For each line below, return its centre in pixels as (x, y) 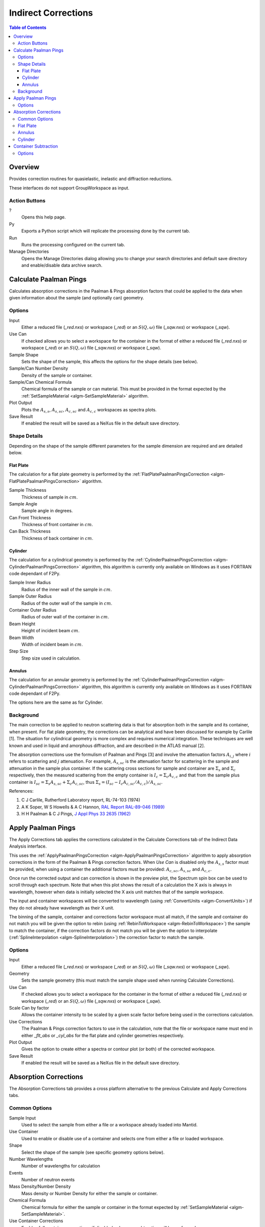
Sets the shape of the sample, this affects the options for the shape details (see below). (110, 361)
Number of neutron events (48, 1180)
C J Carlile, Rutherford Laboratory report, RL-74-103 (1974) (81, 800)
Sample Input (23, 1118)
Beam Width (22, 638)
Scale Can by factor (29, 1008)
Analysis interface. (28, 846)
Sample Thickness (28, 490)
